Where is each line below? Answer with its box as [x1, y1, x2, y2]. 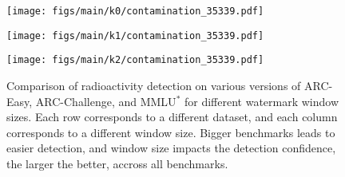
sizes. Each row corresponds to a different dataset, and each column [6, 108, 338, 125]
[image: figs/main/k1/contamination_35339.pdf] [6, 29, 264, 41]
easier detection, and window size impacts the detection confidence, [6, 140, 336, 156]
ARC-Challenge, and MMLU [35, 92, 176, 109]
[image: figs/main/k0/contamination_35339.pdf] [6, 6, 264, 17]
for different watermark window [184, 92, 339, 109]
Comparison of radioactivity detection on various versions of [6, 77, 301, 93]
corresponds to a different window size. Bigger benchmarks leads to [6, 124, 335, 140]
